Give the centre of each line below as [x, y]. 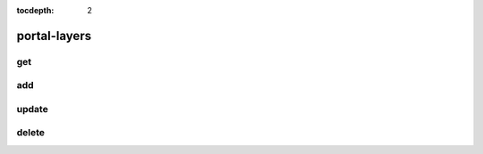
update [32, 109]
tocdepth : [35, 10]
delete [30, 133]
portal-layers [54, 36]
